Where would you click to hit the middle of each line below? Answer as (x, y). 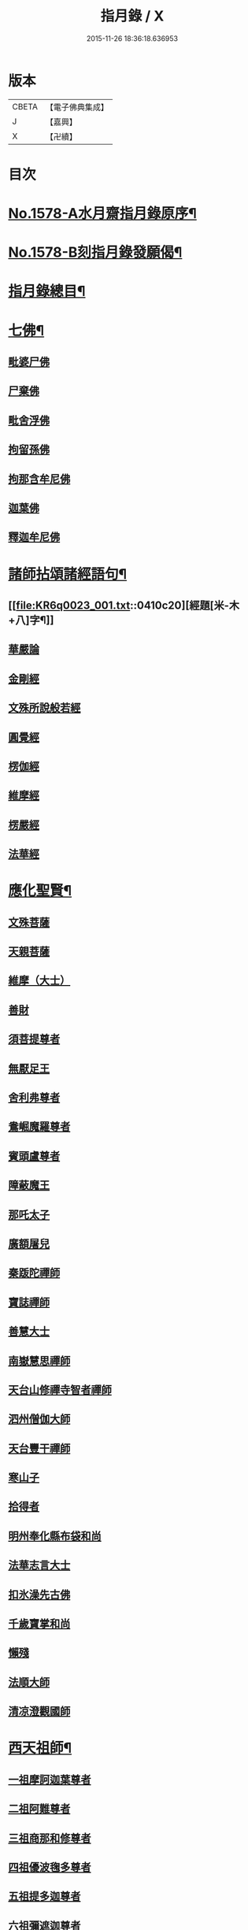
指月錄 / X (132, 16)
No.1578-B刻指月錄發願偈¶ (95, 252)
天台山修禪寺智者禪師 (60, 1389)
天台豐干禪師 (39, 1448)
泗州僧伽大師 (39, 1419)
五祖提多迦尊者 (44, 1897)
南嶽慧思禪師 (39, 1360)
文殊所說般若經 (44, 708)
